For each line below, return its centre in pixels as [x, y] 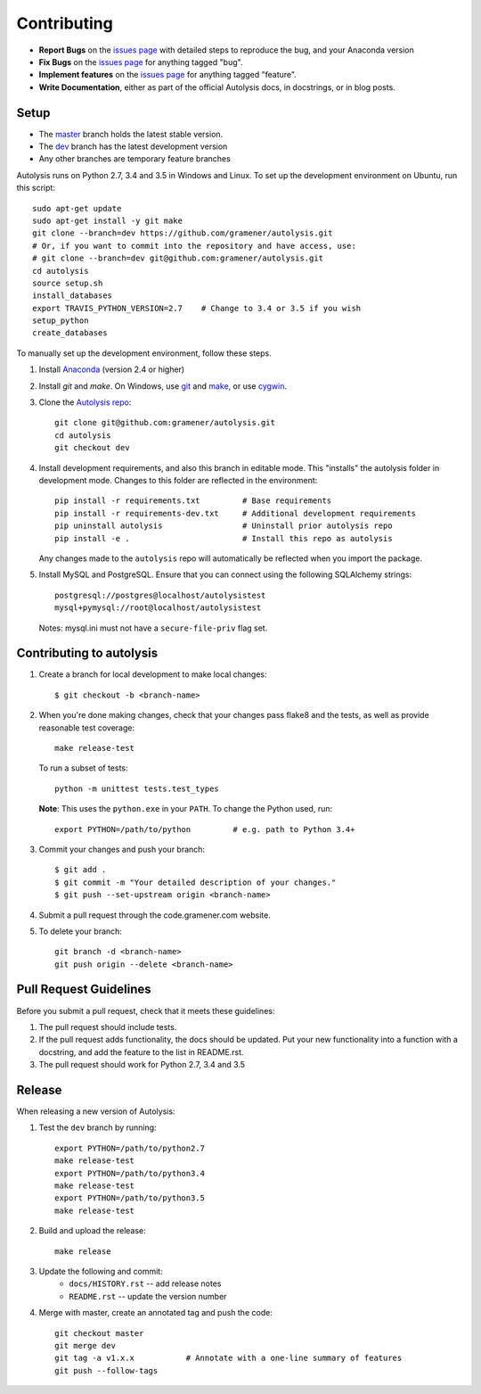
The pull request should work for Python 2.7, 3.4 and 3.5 [142, 1065]
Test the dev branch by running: [98, 1127]
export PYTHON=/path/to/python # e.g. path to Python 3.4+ [205, 829]
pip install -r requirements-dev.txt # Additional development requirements [236, 513]
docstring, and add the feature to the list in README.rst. [141, 1052]
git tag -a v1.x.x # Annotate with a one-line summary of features [228, 1358]
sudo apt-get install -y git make [107, 220]
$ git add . [81, 870]
